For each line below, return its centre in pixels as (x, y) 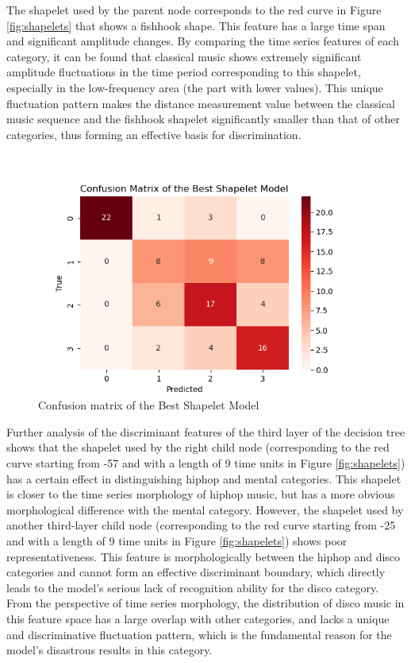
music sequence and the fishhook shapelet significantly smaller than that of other (203, 119)
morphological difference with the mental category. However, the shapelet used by (205, 509)
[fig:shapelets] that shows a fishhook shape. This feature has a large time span (196, 25)
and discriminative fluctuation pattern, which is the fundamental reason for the (199, 634)
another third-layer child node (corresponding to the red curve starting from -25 (201, 525)
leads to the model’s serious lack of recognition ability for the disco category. (193, 587)
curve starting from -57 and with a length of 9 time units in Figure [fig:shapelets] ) (206, 462)
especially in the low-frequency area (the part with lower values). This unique (195, 87)
